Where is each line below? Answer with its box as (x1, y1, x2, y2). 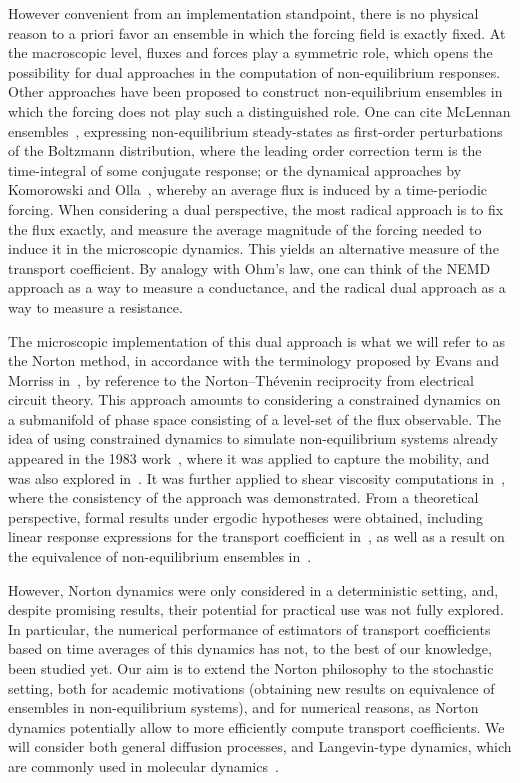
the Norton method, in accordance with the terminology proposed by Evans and (8, 350, 499, 371)
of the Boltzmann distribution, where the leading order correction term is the (8, 140, 482, 161)
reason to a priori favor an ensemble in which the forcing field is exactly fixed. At (8, 22, 506, 43)
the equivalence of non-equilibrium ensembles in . (8, 546, 312, 567)
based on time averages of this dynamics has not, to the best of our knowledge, (8, 638, 492, 659)
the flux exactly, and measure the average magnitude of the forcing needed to (8, 218, 482, 239)
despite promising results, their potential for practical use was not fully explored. (8, 599, 504, 620)
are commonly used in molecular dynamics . (8, 755, 279, 776)
